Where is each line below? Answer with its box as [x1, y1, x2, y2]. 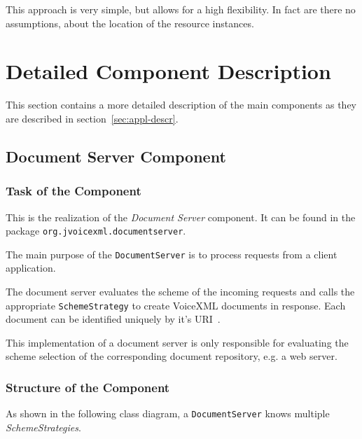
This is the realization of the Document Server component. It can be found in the [6, 209, 356, 224]
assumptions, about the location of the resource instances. [6, 15, 254, 30]
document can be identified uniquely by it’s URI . [6, 312, 221, 326]
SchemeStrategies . [6, 419, 81, 434]
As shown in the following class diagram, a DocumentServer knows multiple [6, 406, 330, 421]
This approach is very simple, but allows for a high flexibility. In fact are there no [6, 2, 356, 16]
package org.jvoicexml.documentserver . [6, 223, 186, 238]
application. [6, 260, 56, 275]
